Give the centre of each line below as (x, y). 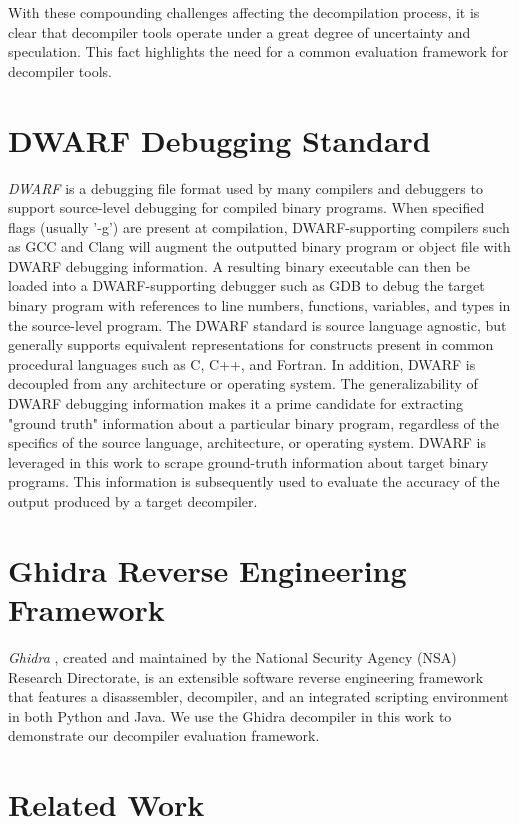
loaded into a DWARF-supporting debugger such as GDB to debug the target (246, 285)
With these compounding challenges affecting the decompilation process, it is (244, 12)
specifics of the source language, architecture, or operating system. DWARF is (247, 442)
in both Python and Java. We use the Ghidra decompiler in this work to (230, 715)
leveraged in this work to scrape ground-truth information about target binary (248, 461)
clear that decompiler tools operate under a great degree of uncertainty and (239, 31)
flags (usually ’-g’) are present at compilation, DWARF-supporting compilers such (259, 226)
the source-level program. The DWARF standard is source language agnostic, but (257, 324)
